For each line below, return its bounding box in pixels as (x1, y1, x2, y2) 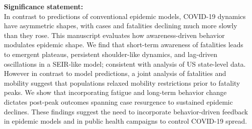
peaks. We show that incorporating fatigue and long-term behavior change (4, 87, 227, 97)
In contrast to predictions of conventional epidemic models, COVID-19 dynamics (4, 11, 246, 21)
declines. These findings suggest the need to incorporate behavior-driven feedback (4, 106, 248, 116)
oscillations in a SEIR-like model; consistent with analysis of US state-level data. (4, 58, 246, 69)
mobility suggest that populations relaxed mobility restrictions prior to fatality (4, 77, 240, 88)
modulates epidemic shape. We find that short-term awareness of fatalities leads (4, 39, 244, 50)
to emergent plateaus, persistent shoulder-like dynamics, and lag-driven (4, 49, 218, 59)
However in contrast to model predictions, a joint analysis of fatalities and (4, 68, 226, 78)
